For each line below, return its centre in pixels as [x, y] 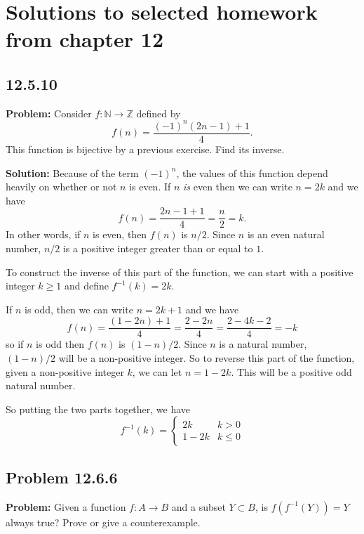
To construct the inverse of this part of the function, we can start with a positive [180, 272]
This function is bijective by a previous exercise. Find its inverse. [145, 149]
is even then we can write [238, 187]
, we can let [157, 371]
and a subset [198, 506]
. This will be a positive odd [291, 371]
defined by [159, 113]
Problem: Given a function [66, 506]
